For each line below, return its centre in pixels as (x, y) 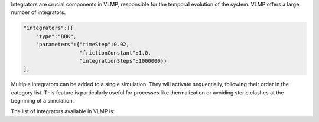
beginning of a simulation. (42, 101)
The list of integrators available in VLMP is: (63, 111)
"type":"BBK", (56, 36)
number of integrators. (38, 12)
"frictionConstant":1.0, (115, 52)
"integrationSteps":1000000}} (123, 61)
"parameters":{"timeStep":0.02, (83, 45)
